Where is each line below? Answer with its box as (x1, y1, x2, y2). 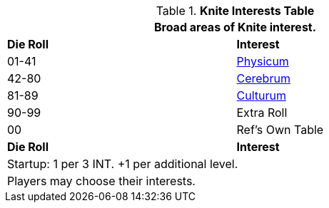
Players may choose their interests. (7, 174, 196, 188)
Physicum (236, 54, 289, 68)
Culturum (236, 88, 286, 103)
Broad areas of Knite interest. (153, 20, 317, 34)
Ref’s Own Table (236, 123, 324, 137)
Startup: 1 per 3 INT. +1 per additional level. (7, 157, 238, 171)
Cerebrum (236, 71, 290, 85)
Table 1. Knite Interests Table (156, 4, 315, 18)
